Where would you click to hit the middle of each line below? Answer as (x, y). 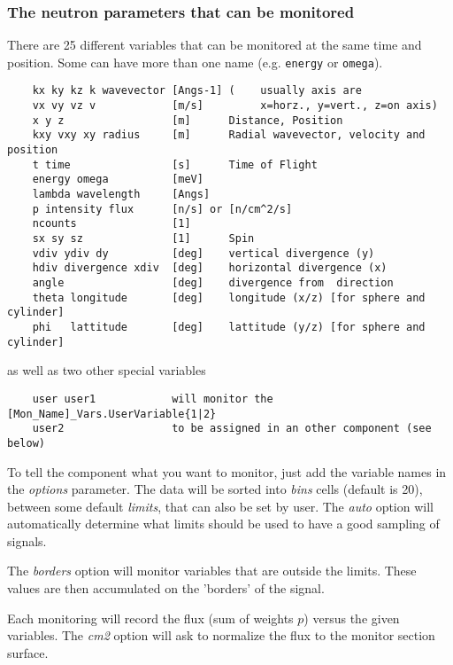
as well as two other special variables (107, 370)
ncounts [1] (111, 224)
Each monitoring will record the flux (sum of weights (150, 618)
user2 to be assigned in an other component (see (232, 429)
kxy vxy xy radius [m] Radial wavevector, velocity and (229, 135)
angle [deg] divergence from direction (213, 283)
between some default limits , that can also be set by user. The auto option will (220, 506)
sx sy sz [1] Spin (143, 239)
